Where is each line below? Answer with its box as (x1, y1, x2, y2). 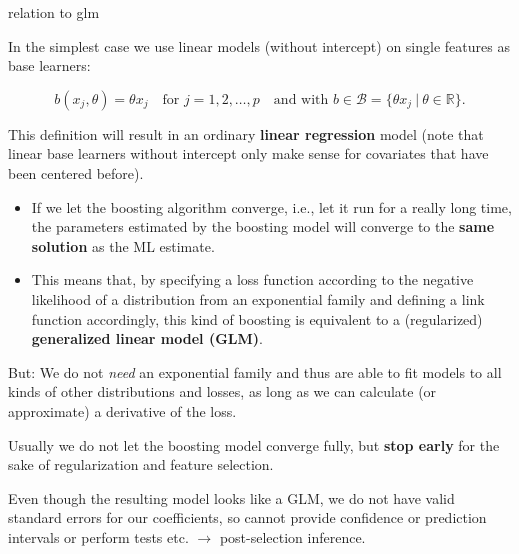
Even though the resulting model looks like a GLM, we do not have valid (8, 487, 455, 508)
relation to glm (8, 2, 100, 22)
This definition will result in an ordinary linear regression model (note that (8, 123, 484, 144)
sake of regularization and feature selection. (8, 454, 274, 475)
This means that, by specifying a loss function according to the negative (31, 269, 474, 290)
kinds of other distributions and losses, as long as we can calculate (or (8, 381, 437, 402)
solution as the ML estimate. (31, 235, 215, 256)
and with (273, 92, 329, 107)
